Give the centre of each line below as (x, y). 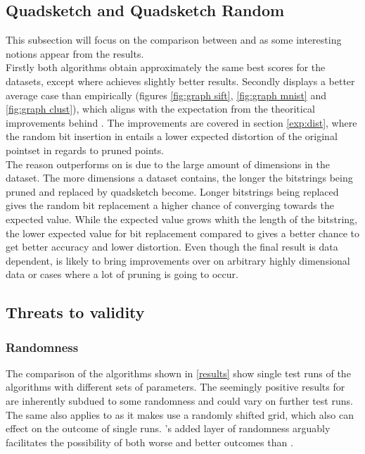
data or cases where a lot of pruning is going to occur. (122, 274)
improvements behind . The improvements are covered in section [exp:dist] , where (181, 122)
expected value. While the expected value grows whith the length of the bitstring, (181, 219)
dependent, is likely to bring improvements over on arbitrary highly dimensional (178, 260)
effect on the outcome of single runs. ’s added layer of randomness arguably (168, 428)
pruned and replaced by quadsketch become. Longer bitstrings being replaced (172, 191)
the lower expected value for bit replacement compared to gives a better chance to (183, 233)
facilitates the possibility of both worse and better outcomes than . (149, 442)
